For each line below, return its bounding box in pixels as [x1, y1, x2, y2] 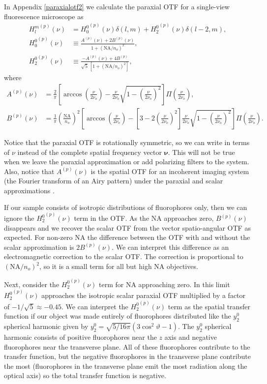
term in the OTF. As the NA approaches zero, [74, 213, 214, 223]
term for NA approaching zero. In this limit [99, 279, 230, 289]
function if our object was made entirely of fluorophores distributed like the [4, 311, 231, 321]
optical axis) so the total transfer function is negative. [4, 370, 166, 381]
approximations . [4, 185, 55, 195]
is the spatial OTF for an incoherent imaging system [90, 166, 249, 176]
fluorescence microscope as [4, 11, 84, 21]
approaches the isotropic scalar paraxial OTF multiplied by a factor [41, 290, 246, 300]
